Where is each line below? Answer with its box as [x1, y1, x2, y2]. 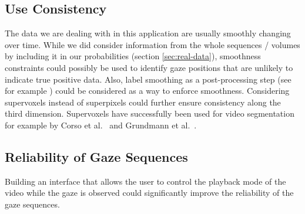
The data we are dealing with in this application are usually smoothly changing [5, 27, 291, 39]
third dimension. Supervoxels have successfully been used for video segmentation [5, 107, 294, 120]
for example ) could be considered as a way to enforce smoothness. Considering [5, 84, 290, 97]
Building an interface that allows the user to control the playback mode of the [5, 175, 286, 187]
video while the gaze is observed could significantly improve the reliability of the [5, 186, 294, 199]
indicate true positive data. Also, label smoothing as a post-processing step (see [5, 73, 291, 85]
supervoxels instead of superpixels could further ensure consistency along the [5, 96, 281, 108]
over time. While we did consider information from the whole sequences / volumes [5, 38, 300, 50]
